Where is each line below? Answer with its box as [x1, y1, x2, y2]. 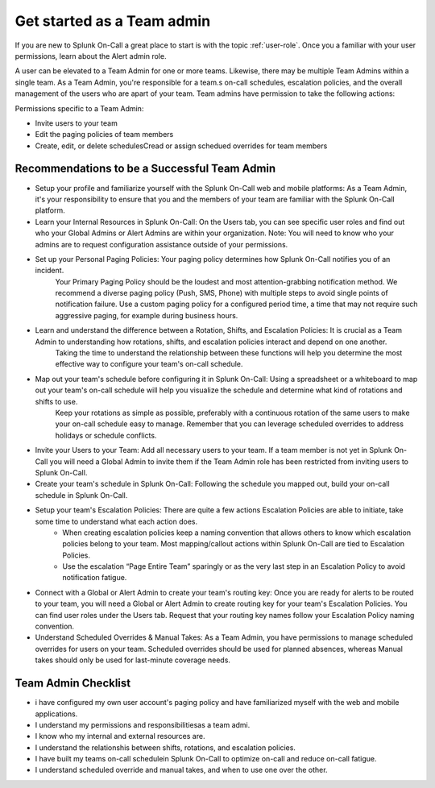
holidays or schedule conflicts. [55, 430, 157, 440]
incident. [35, 266, 64, 276]
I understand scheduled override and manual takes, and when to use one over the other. [35, 765, 328, 775]
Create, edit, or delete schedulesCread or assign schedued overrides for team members [35, 141, 328, 151]
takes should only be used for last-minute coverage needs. [35, 655, 231, 665]
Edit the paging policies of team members [35, 130, 174, 139]
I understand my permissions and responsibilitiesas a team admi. [35, 720, 251, 729]
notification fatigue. [62, 573, 127, 583]
